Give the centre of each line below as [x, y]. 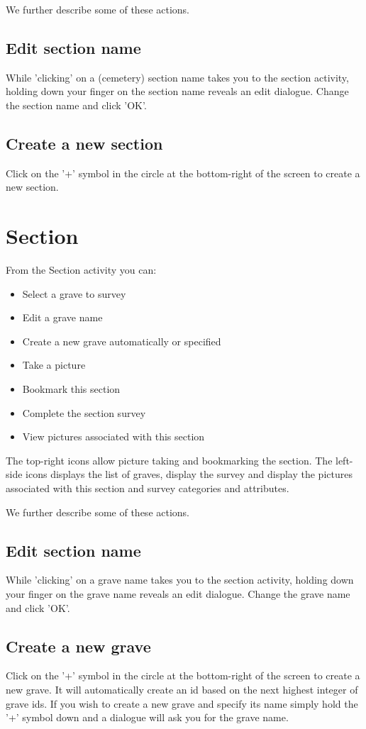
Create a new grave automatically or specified [122, 341]
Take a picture [54, 365]
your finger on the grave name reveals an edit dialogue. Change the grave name [178, 594]
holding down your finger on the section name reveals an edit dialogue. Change [177, 91]
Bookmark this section [71, 389]
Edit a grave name [62, 317]
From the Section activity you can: [81, 270]
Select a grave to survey [74, 293]
